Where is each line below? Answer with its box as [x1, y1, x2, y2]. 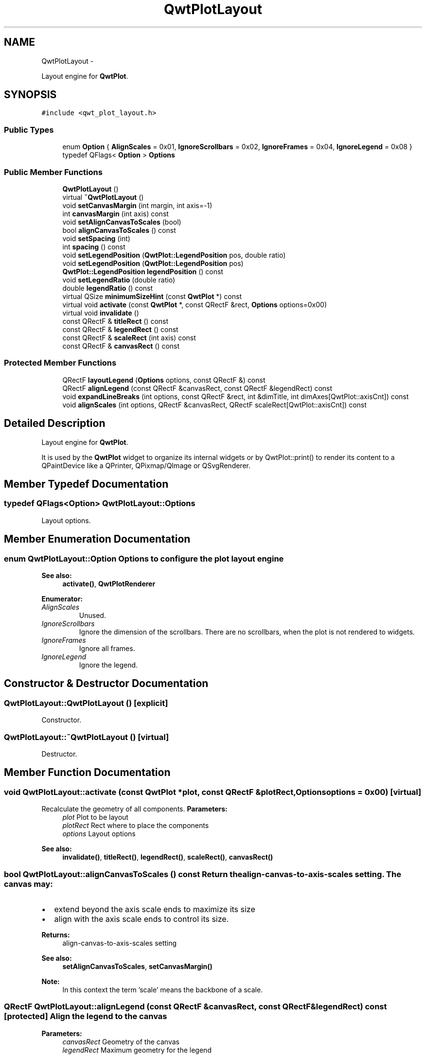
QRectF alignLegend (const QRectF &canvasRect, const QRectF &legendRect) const [62, 384, 333, 392]
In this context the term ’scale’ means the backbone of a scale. [62, 985, 263, 994]
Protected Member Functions [4, 358, 117, 368]
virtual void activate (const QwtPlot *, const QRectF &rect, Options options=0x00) [62, 300, 327, 309]
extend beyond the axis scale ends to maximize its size [54, 904, 255, 914]
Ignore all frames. [79, 644, 135, 652]
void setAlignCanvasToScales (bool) [62, 217, 181, 226]
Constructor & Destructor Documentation [4, 677, 209, 690]
